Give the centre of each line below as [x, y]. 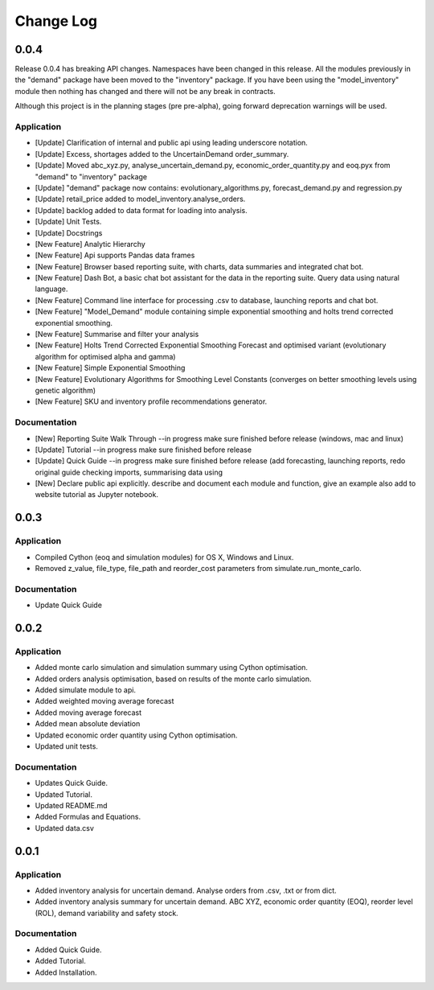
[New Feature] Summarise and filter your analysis [117, 335]
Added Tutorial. [60, 961]
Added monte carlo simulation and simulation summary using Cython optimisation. [172, 668]
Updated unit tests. [66, 746]
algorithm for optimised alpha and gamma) [105, 356]
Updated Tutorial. [63, 794]
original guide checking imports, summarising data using [129, 472]
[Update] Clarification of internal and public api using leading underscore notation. [172, 143]
